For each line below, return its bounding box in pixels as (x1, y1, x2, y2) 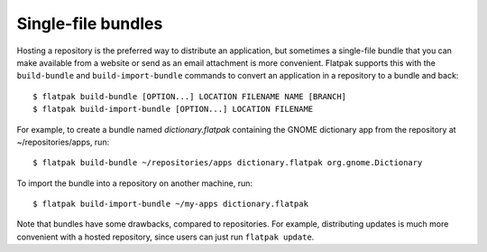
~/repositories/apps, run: (16, 136, 110, 147)
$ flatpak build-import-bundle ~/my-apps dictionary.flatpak (32, 199, 308, 210)
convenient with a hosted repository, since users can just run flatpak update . (16, 231, 315, 242)
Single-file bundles (16, 14, 163, 33)
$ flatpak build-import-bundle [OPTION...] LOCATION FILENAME (32, 104, 314, 115)
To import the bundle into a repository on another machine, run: (16, 177, 253, 189)
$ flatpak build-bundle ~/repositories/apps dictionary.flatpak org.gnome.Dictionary (32, 158, 423, 168)
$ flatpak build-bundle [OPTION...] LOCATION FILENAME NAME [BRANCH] (32, 91, 347, 101)
